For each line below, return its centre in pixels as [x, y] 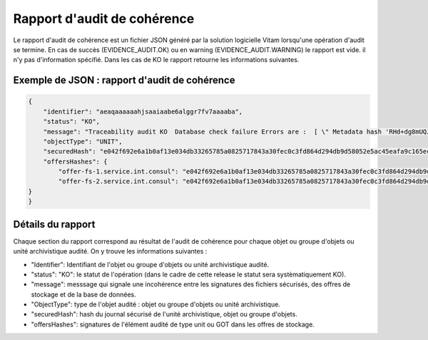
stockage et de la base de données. [83, 294]
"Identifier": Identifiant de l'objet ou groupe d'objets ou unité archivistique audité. [150, 264]
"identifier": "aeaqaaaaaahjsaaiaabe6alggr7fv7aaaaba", [143, 111]
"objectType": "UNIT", [83, 141]
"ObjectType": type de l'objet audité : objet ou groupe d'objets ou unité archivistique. [156, 304]
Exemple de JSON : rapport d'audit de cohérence [124, 80]
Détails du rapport [54, 224]
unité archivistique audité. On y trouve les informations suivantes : [110, 251]
